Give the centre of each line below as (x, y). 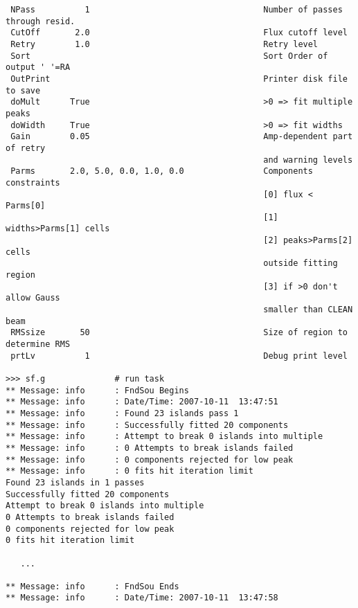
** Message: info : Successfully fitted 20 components (147, 425)
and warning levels (308, 160)
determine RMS (38, 345)
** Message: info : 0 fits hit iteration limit (129, 471)
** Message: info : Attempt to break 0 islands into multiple (164, 437)
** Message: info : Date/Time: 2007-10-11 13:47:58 (142, 598)
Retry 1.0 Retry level (164, 44)
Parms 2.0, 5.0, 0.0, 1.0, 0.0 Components (162, 171)
